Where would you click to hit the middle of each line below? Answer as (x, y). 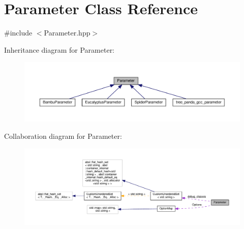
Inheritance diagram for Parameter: (59, 49)
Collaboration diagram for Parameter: (63, 136)
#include (18, 33)
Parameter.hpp (67, 33)
